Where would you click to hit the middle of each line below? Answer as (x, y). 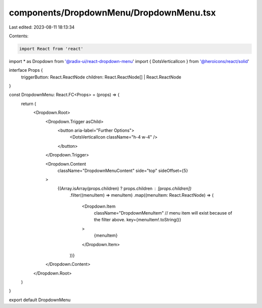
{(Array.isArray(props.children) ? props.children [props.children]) (124, 188)
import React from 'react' (51, 49)
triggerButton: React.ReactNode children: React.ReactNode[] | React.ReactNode (101, 77)
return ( (29, 104)
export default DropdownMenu (40, 300)
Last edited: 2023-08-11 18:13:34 (42, 27)
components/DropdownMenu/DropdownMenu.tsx (112, 13)
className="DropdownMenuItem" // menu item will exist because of (163, 213)
